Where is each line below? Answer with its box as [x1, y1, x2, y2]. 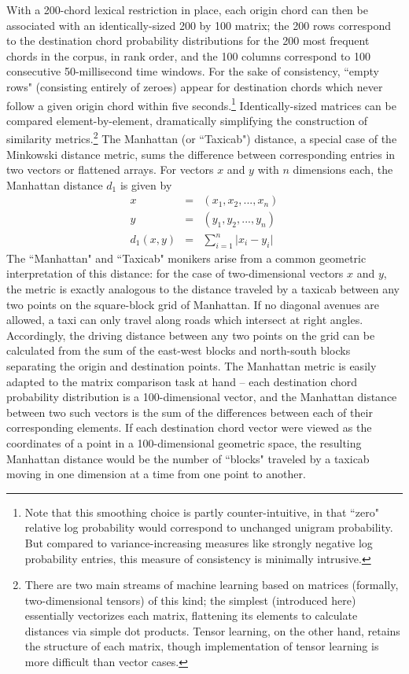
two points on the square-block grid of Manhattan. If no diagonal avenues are [6, 296, 380, 312]
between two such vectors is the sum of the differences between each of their [6, 403, 373, 420]
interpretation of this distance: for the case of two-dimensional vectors [6, 265, 344, 282]
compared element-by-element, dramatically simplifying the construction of [6, 112, 368, 128]
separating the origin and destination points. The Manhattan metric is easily [6, 357, 377, 374]
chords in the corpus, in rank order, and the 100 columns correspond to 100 [6, 47, 370, 64]
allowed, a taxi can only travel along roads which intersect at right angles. [6, 311, 363, 328]
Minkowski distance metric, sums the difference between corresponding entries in [6, 145, 396, 162]
